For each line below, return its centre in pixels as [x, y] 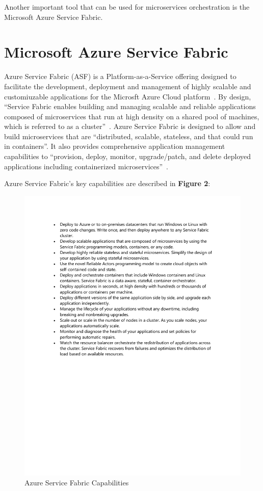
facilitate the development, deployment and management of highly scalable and [128, 86]
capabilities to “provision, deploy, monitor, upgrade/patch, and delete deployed [128, 156]
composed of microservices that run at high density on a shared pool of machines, [132, 116]
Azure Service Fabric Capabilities [77, 483]
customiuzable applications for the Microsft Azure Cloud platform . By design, [128, 96]
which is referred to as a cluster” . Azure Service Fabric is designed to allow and [130, 126]
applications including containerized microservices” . [86, 166]
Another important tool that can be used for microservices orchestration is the [127, 7]
